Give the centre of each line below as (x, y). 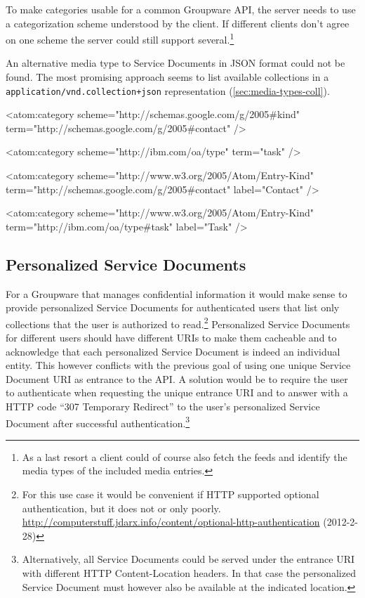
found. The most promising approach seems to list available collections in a (167, 77)
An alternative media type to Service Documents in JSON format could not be (175, 63)
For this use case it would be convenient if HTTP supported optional (171, 494)
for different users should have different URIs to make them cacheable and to (171, 338)
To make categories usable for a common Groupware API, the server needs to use (181, 9)
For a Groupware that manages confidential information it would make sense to (177, 293)
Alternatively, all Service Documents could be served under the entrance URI (188, 559)
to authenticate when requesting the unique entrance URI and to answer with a (177, 392)
